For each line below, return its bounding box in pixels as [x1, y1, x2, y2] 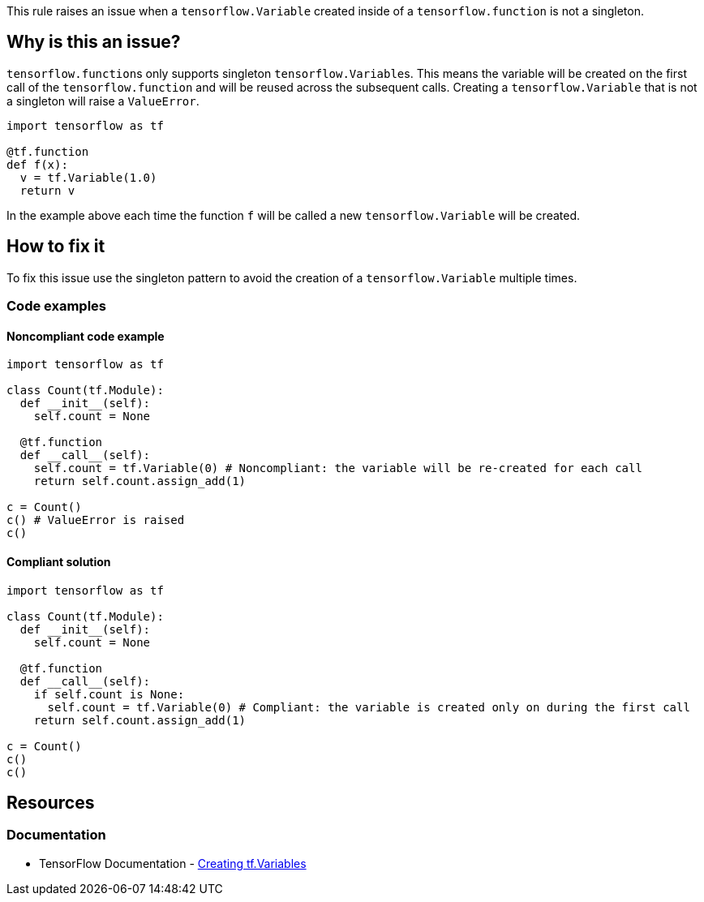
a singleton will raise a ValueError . [6, 93, 200, 108]
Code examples [6, 298, 107, 315]
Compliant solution [6, 554, 111, 569]
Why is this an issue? [6, 32, 181, 53]
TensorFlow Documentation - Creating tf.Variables [39, 856, 307, 870]
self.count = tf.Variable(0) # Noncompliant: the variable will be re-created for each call [33, 462, 642, 475]
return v [19, 183, 75, 197]
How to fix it [6, 236, 105, 257]
